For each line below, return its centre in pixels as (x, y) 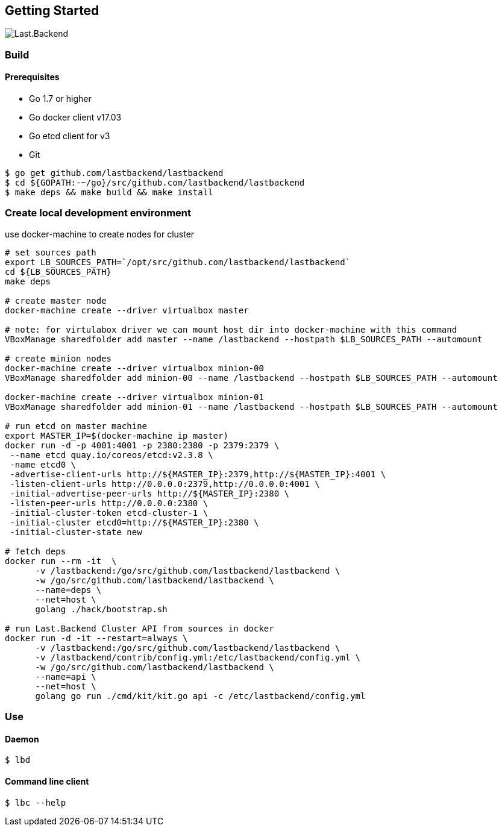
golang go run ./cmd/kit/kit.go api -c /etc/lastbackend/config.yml (200, 696)
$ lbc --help (36, 802)
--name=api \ (66, 676)
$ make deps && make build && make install (109, 193)
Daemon (22, 739)
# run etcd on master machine (76, 426)
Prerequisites (32, 77)
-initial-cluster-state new (76, 532)
